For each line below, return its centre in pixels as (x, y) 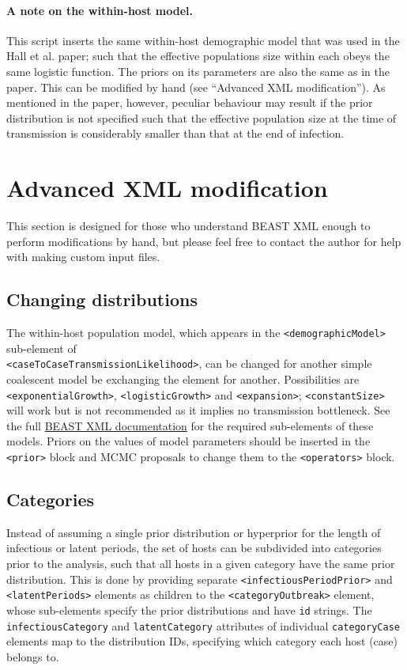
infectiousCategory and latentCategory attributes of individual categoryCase (203, 625)
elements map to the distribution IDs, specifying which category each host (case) (202, 641)
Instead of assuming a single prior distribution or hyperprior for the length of (194, 532)
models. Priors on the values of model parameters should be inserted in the (188, 441)
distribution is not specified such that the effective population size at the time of (202, 117)
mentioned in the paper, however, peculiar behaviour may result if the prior (190, 102)
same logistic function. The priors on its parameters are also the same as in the (198, 71)
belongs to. (33, 656)
